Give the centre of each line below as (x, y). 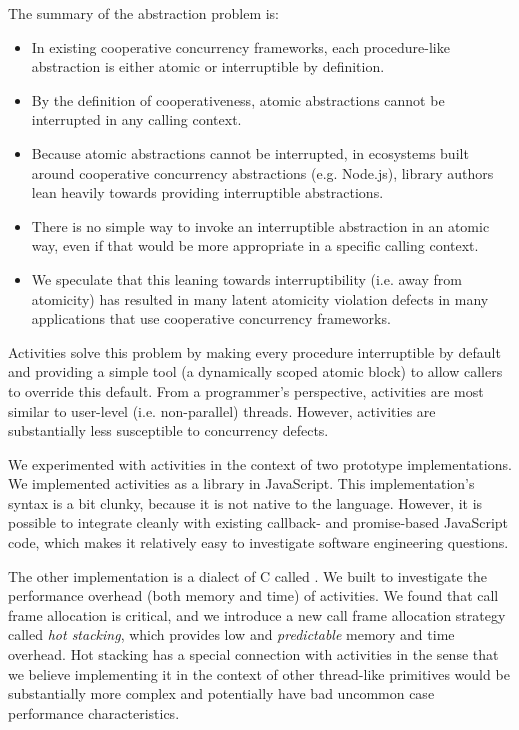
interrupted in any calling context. (136, 119)
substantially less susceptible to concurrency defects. (168, 430)
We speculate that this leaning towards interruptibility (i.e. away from (246, 278)
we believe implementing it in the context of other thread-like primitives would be (259, 673)
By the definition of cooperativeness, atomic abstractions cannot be (238, 99)
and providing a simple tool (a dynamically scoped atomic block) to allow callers (255, 371)
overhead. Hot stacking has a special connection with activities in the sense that (253, 654)
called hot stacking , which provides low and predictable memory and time (231, 634)
